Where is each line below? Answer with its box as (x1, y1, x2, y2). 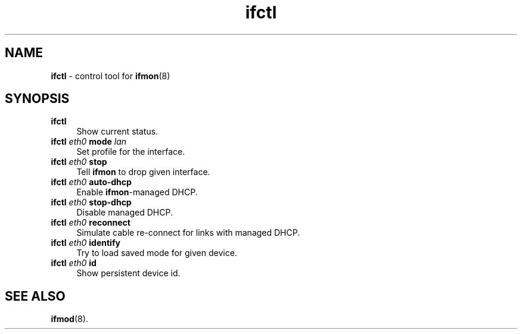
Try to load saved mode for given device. (76, 248, 237, 258)
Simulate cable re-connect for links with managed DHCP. (76, 227, 300, 238)
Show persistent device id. (76, 268, 181, 279)
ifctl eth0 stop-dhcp (51, 197, 132, 208)
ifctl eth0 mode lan (51, 136, 127, 147)
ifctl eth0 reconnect (51, 217, 130, 228)
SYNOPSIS (5, 91, 70, 107)
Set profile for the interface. (76, 146, 185, 157)
